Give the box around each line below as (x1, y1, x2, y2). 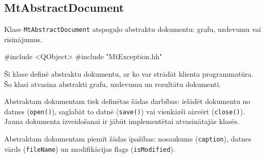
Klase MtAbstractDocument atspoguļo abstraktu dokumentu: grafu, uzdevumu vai (4, 24, 261, 34)
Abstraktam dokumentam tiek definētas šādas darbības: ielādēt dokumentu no (4, 96, 251, 107)
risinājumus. (4, 33, 43, 44)
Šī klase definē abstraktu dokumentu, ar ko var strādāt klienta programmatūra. (4, 68, 254, 79)
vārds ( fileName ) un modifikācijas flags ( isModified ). (4, 143, 175, 154)
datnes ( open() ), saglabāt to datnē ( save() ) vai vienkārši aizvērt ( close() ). (4, 106, 245, 116)
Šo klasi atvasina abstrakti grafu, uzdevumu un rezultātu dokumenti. (4, 78, 221, 89)
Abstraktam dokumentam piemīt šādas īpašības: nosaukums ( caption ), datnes (4, 133, 252, 144)
